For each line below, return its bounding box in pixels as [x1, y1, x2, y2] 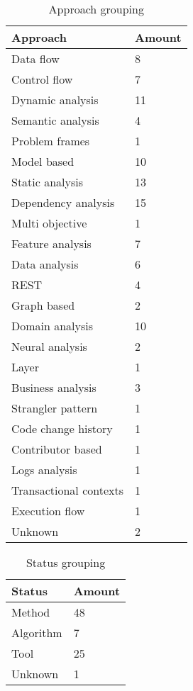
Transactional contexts [11, 482, 124, 498]
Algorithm [11, 624, 62, 641]
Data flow [11, 50, 60, 67]
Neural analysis [11, 338, 87, 354]
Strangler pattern [11, 400, 98, 416]
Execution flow [11, 502, 85, 519]
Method [11, 604, 50, 620]
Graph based [11, 297, 75, 313]
